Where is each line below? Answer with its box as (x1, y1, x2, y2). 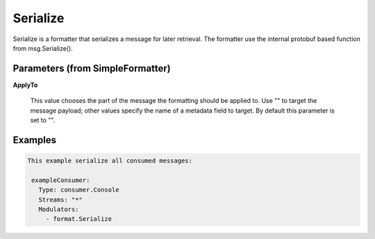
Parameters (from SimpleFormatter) (12, 63, 171, 74)
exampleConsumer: (31, 176, 90, 184)
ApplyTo (12, 81, 38, 89)
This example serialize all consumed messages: (27, 157, 192, 165)
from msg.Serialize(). (12, 44, 73, 52)
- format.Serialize (45, 215, 112, 223)
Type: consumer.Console (38, 186, 119, 194)
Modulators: (38, 205, 79, 213)
